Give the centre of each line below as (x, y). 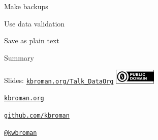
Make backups (26, 6)
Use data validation (35, 23)
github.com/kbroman (37, 116)
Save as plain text (32, 40)
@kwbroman (21, 133)
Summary (19, 57)
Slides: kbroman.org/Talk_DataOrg (59, 80)
